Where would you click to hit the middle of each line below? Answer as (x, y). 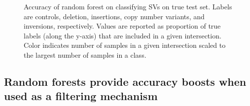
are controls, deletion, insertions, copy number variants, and (114, 16)
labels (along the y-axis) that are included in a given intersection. (123, 35)
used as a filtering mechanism (81, 96)
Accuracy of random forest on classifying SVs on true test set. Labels (128, 6)
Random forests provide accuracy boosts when (125, 81)
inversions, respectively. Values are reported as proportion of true (122, 26)
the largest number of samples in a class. (85, 54)
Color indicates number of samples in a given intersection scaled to (125, 45)
